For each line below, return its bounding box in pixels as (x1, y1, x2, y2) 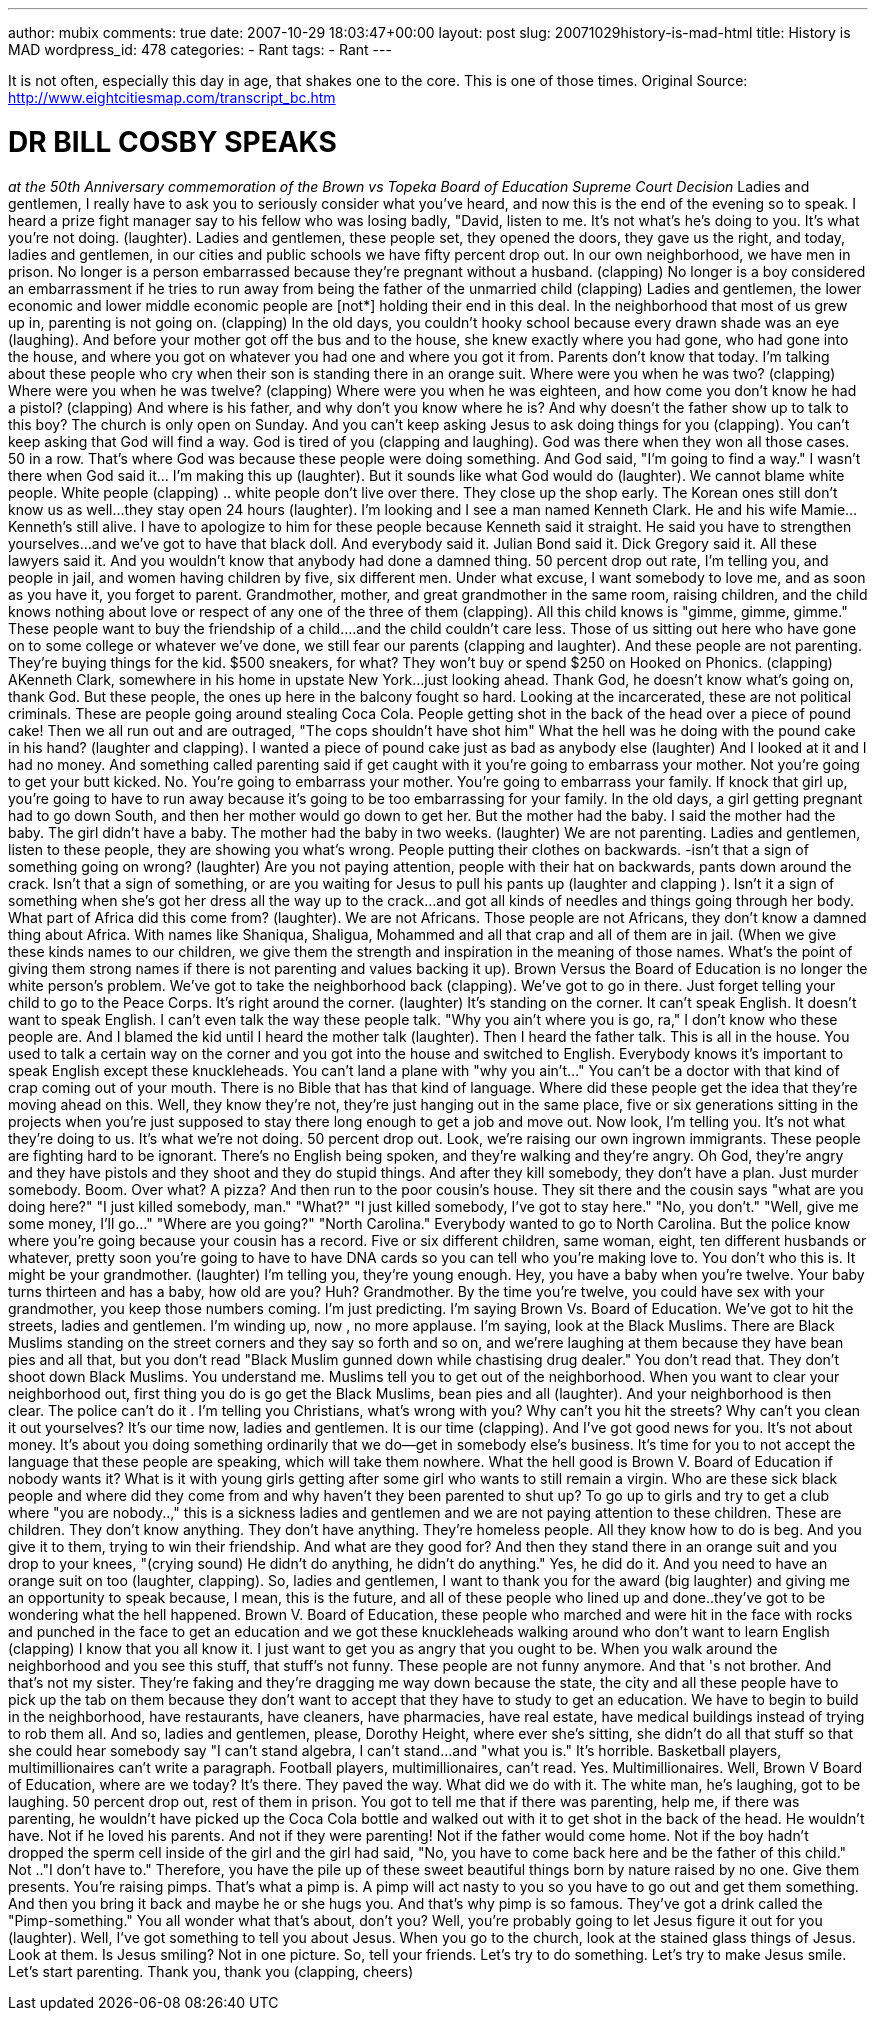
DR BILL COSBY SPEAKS (8, 124, 337, 159)
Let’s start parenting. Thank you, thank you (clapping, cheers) (8, 1962, 414, 1980)
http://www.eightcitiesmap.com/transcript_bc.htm (8, 89, 336, 106)
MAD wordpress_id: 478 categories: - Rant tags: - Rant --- (8, 41, 392, 58)
